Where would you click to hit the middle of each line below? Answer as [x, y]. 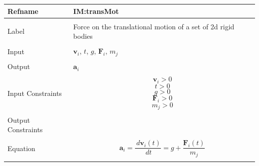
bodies [83, 36]
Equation [21, 148]
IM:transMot [96, 11]
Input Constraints [35, 93]
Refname [23, 11]
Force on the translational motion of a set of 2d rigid [154, 26]
